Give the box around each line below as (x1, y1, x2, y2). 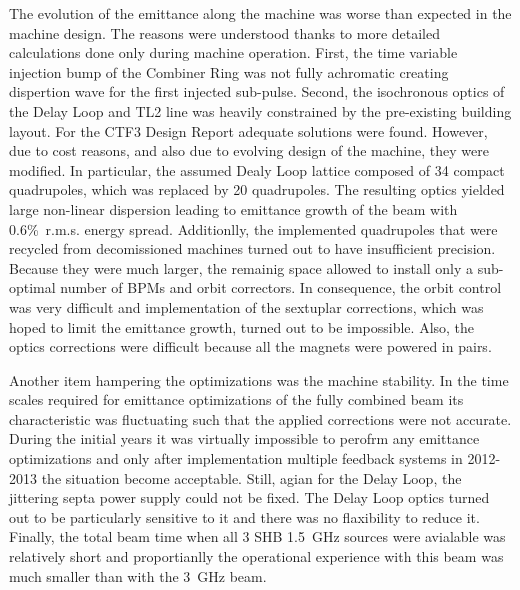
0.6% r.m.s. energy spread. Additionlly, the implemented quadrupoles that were (9, 218, 498, 239)
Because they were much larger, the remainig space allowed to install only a (9, 257, 474, 278)
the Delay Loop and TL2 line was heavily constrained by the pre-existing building (9, 100, 512, 121)
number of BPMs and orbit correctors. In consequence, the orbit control (60, 277, 502, 298)
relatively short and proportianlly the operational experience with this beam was (9, 546, 504, 567)
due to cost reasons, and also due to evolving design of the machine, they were (9, 140, 489, 161)
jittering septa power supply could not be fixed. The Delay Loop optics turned (9, 487, 490, 508)
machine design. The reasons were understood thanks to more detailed (9, 22, 441, 43)
